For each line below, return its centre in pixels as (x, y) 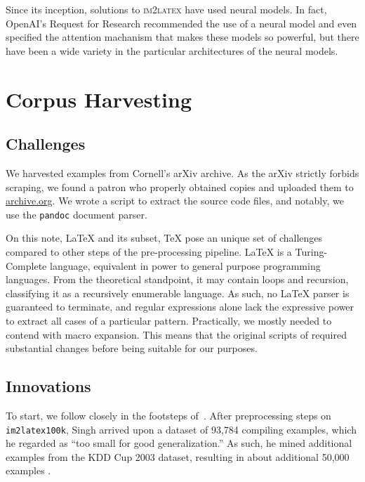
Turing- (311, 251)
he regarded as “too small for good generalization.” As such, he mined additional (179, 443)
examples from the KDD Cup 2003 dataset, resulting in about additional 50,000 (178, 456)
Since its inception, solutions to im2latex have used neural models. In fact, (166, 9)
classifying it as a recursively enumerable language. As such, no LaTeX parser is (178, 293)
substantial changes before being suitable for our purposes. (132, 348)
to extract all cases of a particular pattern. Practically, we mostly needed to (169, 320)
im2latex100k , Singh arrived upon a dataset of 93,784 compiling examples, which (181, 429)
